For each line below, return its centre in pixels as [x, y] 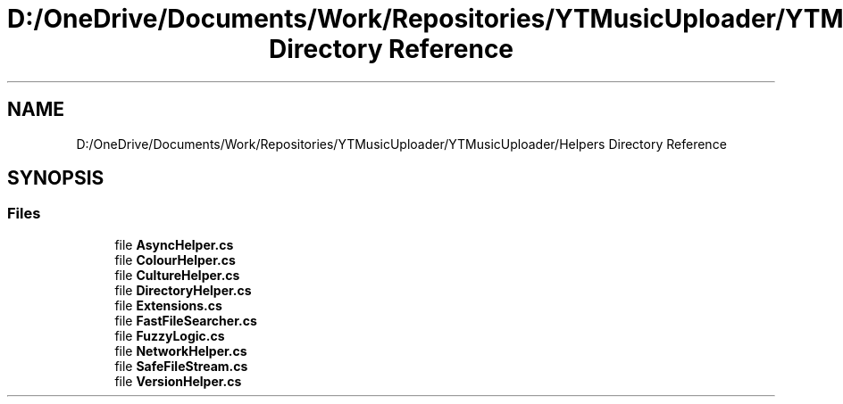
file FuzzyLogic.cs [170, 335]
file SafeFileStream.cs [181, 366]
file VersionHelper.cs [178, 381]
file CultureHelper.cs [177, 275]
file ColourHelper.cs [175, 260]
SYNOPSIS [56, 178]
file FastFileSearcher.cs [186, 320]
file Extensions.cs [168, 305]
